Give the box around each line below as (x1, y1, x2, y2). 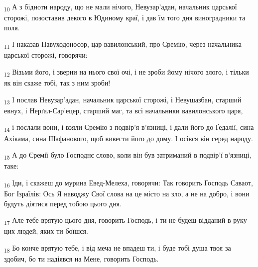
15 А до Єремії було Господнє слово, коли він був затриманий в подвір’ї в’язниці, (4, 150, 252, 161)
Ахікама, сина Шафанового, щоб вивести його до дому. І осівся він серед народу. (4, 133, 253, 143)
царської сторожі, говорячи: (4, 50, 88, 60)
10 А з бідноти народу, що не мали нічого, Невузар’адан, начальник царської (4, 1, 237, 13)
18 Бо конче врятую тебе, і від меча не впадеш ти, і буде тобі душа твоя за (4, 242, 231, 254)
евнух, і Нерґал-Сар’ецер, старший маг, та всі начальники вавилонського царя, (4, 105, 243, 115)
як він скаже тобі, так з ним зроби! (4, 78, 111, 88)
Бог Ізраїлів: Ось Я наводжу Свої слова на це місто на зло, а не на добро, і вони (4, 188, 250, 199)
